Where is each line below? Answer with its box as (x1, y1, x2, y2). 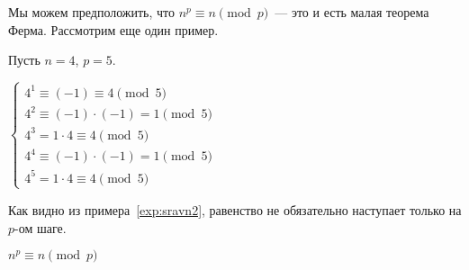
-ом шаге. (14, 218, 67, 237)
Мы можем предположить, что (8, 3, 176, 21)
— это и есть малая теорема (275, 3, 429, 21)
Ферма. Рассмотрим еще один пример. (8, 20, 219, 39)
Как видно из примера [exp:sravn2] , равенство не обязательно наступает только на (8, 200, 462, 219)
